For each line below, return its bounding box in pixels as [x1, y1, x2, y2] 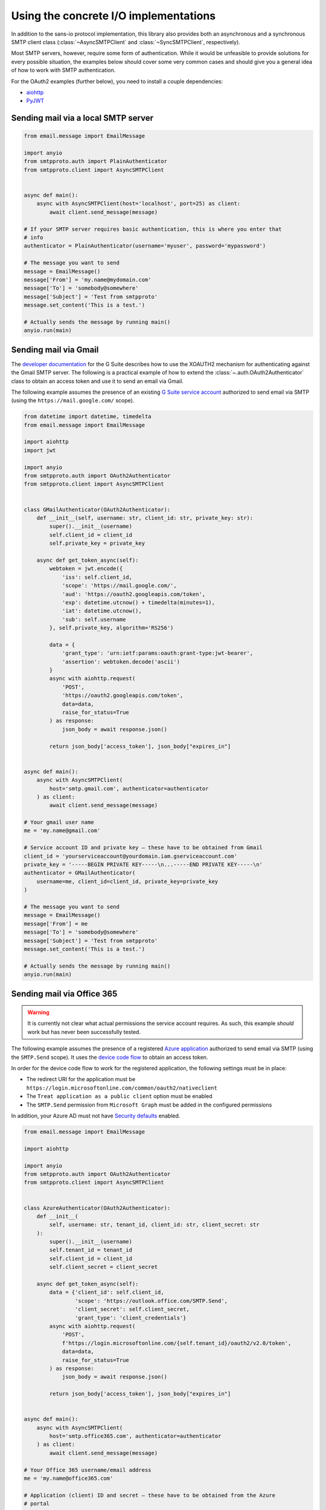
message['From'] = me [24, 920, 88, 927]
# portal [24, 1500, 50, 1507]
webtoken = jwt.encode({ [49, 565, 123, 572]
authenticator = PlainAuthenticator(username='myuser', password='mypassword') [24, 242, 266, 249]
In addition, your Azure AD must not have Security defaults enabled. [11, 1112, 181, 1119]
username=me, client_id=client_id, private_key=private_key [36, 878, 219, 885]
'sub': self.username [62, 616, 126, 623]
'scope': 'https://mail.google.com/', [62, 582, 177, 589]
